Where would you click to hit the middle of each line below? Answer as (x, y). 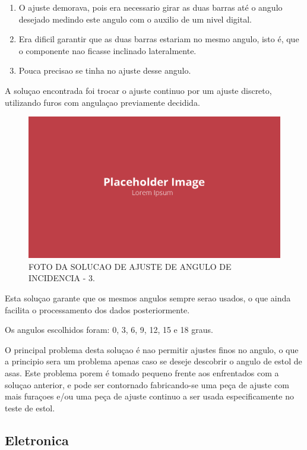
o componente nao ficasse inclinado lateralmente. (107, 50)
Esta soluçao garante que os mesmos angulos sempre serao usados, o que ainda (148, 298)
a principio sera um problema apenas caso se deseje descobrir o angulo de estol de (153, 361)
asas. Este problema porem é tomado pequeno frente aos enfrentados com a (142, 372)
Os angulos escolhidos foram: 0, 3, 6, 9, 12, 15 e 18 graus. (109, 330)
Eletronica (37, 440)
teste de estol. (30, 407)
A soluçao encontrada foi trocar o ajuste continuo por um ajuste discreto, (138, 90)
